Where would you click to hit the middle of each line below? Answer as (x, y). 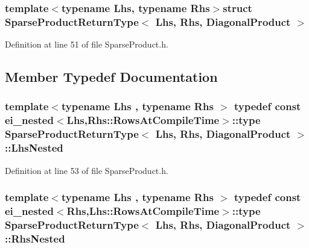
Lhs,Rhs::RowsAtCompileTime (143, 120)
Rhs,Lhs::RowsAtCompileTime (143, 210)
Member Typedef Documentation (111, 77)
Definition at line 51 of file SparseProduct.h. (87, 44)
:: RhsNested (35, 238)
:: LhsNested (34, 148)
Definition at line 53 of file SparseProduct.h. (87, 170)
